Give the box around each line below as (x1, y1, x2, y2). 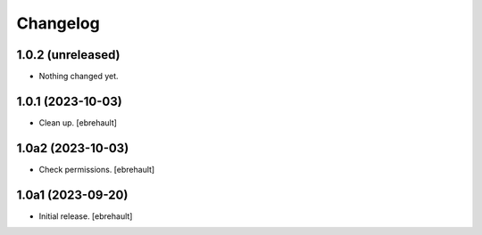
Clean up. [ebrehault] (38, 117, 118, 128)
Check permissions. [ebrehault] (38, 164, 155, 174)
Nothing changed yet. (38, 71, 120, 82)
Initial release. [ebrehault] (38, 210, 133, 222)
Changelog (16, 13, 100, 33)
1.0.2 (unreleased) (16, 47, 120, 62)
